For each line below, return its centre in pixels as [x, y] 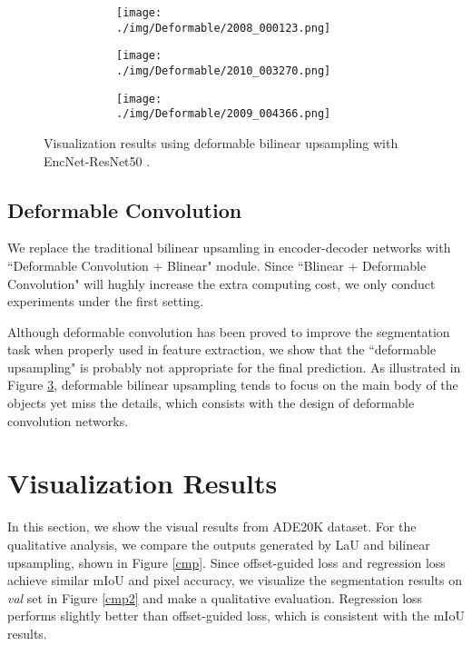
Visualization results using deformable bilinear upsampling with [221, 142]
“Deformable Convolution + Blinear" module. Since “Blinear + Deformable [217, 265]
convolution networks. [68, 420]
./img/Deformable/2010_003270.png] [224, 70]
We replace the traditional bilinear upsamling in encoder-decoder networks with [229, 248]
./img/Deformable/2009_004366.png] [224, 114]
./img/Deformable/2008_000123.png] [224, 28]
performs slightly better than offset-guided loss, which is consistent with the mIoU [236, 616]
